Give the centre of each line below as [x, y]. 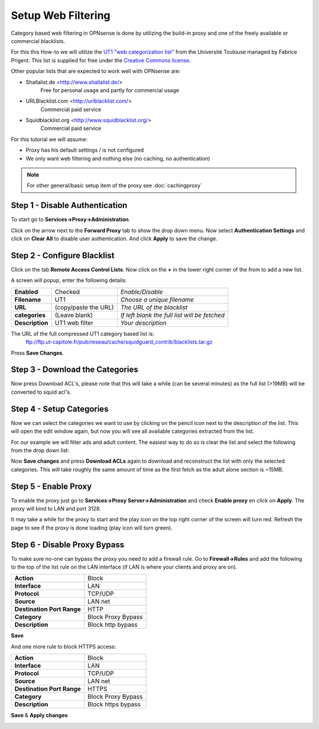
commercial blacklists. [38, 41]
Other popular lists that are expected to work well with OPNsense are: [96, 71]
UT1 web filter [74, 323]
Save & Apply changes [39, 715]
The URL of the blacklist [154, 307]
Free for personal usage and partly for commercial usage [110, 90]
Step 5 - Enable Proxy [51, 486]
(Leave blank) [74, 315]
